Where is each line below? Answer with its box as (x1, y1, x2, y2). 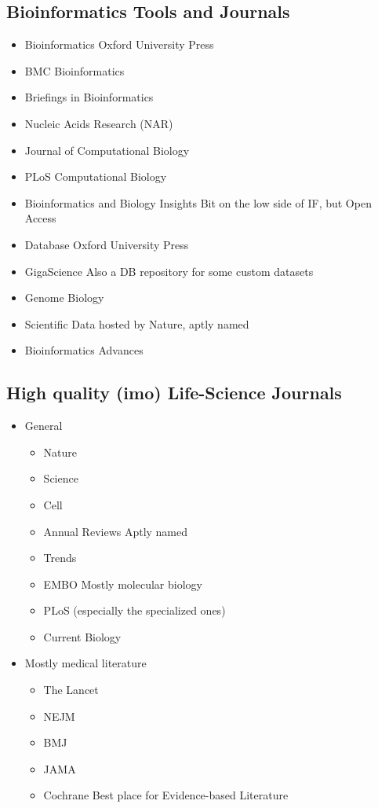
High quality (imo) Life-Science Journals (6, 380, 342, 405)
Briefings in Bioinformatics (24, 89, 154, 105)
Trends (43, 549, 77, 566)
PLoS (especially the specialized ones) (43, 602, 226, 619)
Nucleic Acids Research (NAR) (24, 115, 173, 131)
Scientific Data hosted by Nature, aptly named (24, 315, 249, 332)
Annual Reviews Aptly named (43, 523, 188, 539)
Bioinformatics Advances (24, 342, 144, 358)
